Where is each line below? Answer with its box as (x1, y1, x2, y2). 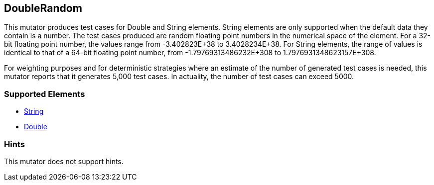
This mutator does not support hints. (4, 157, 124, 166)
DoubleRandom (4, 2, 82, 14)
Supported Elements (4, 89, 85, 99)
